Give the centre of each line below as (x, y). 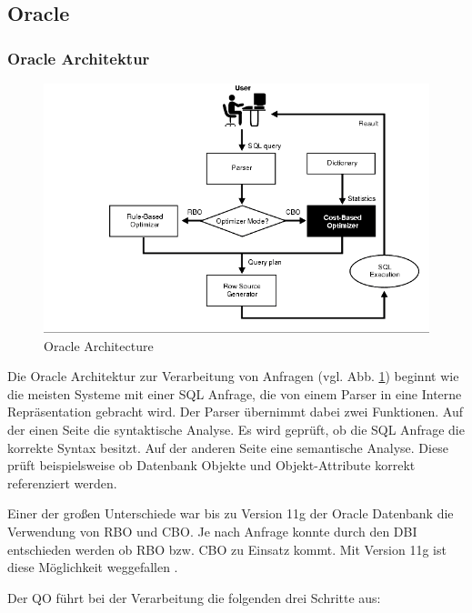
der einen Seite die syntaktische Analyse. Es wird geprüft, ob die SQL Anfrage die (236, 429)
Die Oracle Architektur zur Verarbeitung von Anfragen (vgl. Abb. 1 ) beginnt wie (233, 376)
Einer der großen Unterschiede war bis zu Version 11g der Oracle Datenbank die (231, 513)
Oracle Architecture (99, 345)
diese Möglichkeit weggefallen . (93, 567)
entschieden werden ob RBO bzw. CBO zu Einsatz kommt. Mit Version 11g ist (227, 549)
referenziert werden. (62, 482)
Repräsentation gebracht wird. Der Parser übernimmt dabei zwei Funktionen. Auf (235, 412)
